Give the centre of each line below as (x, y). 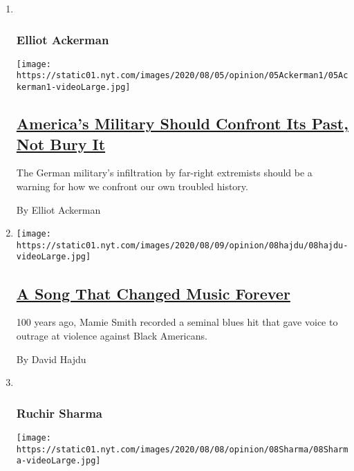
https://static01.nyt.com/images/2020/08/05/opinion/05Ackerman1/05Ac (182, 76)
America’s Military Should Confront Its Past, (182, 123)
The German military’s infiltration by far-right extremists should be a (164, 173)
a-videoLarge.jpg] (58, 461)
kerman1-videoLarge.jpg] (73, 87)
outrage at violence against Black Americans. (112, 335)
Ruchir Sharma (59, 413)
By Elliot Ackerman (58, 209)
